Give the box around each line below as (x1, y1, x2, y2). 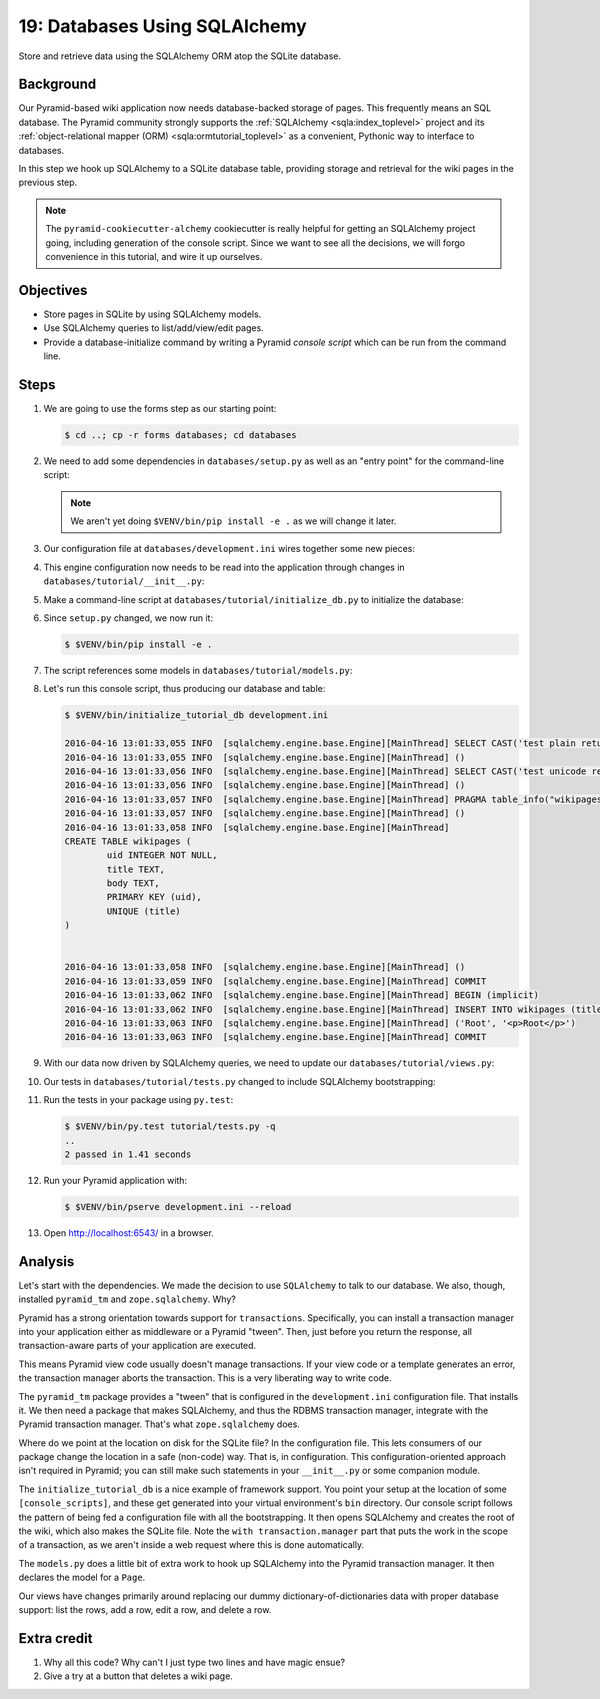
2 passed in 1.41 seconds (64, 1148, 192, 1160)
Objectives (18, 281, 88, 299)
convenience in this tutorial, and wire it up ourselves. (45, 250, 263, 262)
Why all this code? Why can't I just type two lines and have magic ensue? (43, 1656, 345, 1668)
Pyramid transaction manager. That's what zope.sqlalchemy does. (18, 1418, 300, 1430)
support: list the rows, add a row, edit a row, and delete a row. (18, 1603, 272, 1615)
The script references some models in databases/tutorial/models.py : (43, 665, 353, 677)
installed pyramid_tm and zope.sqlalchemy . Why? (18, 1293, 237, 1305)
